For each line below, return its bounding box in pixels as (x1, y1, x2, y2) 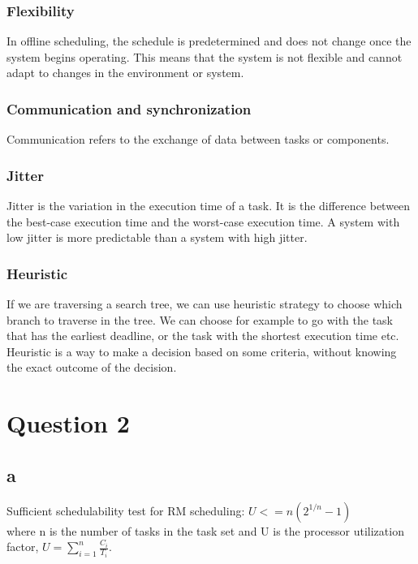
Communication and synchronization (6, 98, 252, 118)
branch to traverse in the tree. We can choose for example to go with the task (6, 311, 393, 328)
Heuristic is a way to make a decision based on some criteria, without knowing (6, 342, 397, 359)
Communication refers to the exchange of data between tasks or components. (6, 131, 390, 148)
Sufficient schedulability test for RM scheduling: (6, 502, 245, 519)
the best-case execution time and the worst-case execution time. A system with (6, 213, 400, 230)
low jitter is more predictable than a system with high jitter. (6, 229, 308, 246)
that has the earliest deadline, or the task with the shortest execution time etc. (6, 327, 399, 344)
